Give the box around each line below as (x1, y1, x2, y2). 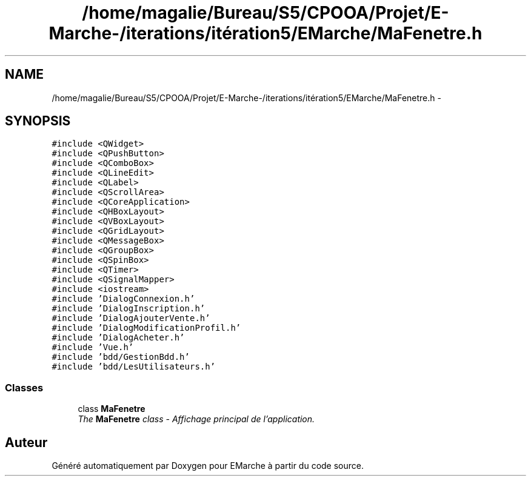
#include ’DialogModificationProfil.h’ (52, 323, 241, 333)
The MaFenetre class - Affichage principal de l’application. (78, 414, 315, 425)
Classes (5, 381, 44, 394)
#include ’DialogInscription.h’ (52, 304, 205, 314)
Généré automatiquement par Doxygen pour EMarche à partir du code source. (52, 460, 364, 471)
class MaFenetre (78, 403, 145, 414)
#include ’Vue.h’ (52, 342, 134, 353)
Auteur (5, 434, 48, 450)
